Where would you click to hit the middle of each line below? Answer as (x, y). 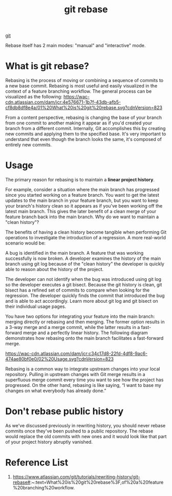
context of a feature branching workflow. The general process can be (79, 91)
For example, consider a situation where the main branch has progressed (82, 190)
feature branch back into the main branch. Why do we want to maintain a (82, 217)
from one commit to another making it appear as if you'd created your (79, 123)
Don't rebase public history (64, 411)
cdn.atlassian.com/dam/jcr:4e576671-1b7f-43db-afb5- (63, 102)
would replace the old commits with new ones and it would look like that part (86, 436)
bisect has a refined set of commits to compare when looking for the (78, 290)
